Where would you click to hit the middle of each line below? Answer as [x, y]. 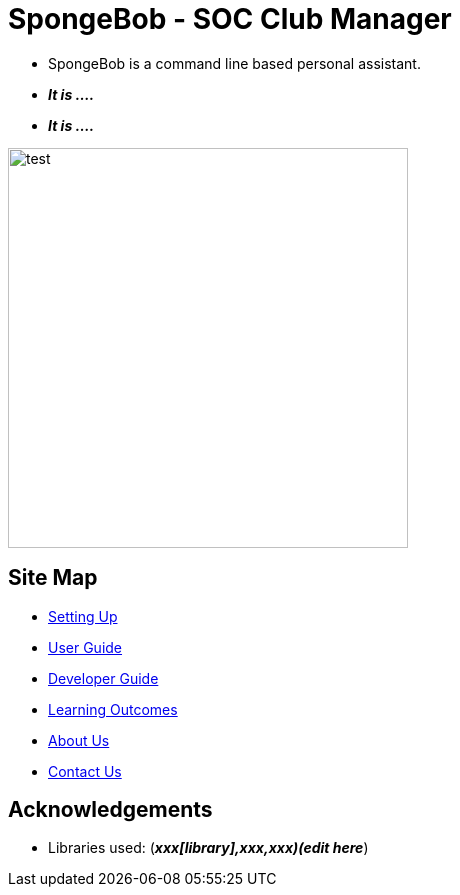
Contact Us [85, 771]
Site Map [53, 578]
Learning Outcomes [113, 709]
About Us [79, 740]
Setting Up [83, 616]
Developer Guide [103, 678]
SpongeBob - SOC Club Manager [230, 19]
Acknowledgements [110, 810]
